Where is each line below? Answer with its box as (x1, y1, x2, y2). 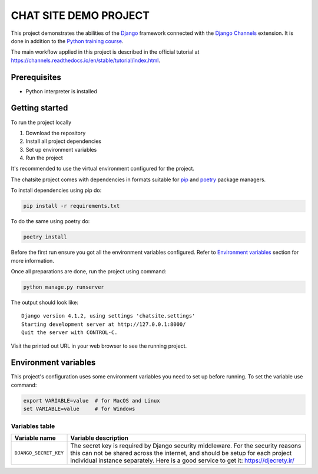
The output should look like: (11, 299, 79, 306)
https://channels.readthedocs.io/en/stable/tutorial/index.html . (11, 57, 161, 64)
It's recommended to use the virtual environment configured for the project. (11, 165, 194, 172)
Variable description (70, 434, 129, 442)
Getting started (11, 103, 68, 113)
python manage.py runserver (23, 283, 104, 290)
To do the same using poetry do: (11, 218, 90, 225)
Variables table (11, 422, 55, 430)
